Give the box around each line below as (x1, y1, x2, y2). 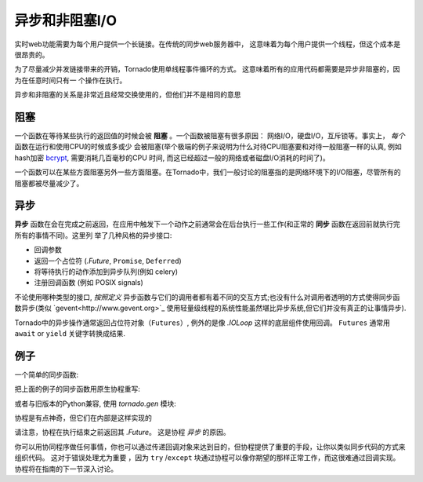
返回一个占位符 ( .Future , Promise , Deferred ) (34, 256, 182, 265)
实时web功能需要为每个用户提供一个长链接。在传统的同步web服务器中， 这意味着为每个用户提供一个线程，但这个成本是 (14, 39, 401, 49)
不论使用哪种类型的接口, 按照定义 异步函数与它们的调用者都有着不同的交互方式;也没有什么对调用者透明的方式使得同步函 (14, 292, 400, 301)
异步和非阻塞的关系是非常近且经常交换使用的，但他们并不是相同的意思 (14, 90, 241, 100)
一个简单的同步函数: (14, 370, 79, 379)
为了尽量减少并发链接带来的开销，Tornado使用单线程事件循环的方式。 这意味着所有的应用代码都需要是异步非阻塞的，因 (14, 64, 400, 74)
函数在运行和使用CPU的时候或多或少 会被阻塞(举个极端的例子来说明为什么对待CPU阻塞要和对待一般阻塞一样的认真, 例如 (14, 142, 403, 152)
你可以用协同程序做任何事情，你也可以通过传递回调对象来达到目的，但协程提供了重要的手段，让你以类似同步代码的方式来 (14, 442, 406, 451)
